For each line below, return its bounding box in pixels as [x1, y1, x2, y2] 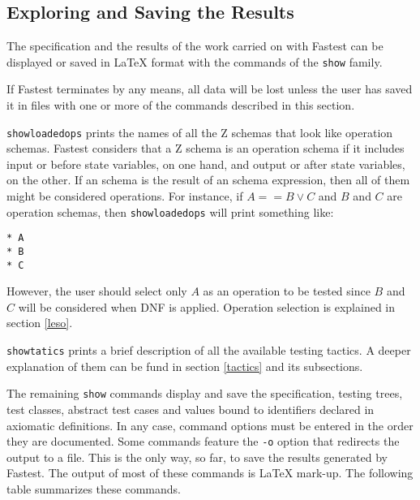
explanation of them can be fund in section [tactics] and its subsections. [6, 357, 363, 374]
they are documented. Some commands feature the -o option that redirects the [6, 433, 400, 450]
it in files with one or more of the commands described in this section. [6, 97, 355, 114]
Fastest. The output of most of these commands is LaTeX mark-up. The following [6, 464, 414, 481]
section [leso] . [6, 314, 73, 331]
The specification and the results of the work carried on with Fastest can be [6, 37, 384, 54]
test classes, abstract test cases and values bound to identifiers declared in [6, 400, 375, 417]
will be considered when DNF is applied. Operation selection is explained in [18, 298, 396, 315]
